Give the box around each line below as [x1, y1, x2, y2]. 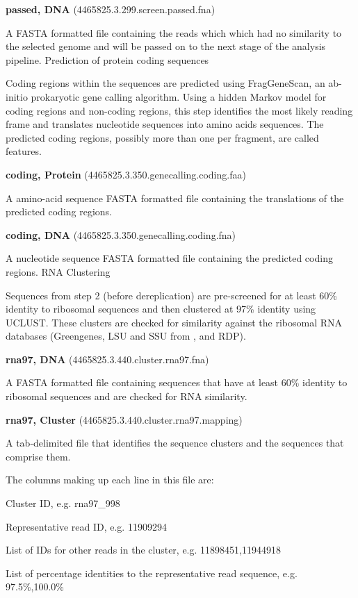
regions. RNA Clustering [6, 264, 111, 279]
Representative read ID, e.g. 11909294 [6, 519, 167, 533]
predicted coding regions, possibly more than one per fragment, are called [6, 130, 319, 144]
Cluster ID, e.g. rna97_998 [6, 496, 120, 510]
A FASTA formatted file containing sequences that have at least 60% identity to [6, 375, 348, 390]
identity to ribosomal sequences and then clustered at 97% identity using [6, 301, 316, 316]
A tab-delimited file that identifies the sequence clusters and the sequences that [6, 435, 344, 450]
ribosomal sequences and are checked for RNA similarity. [6, 389, 247, 404]
